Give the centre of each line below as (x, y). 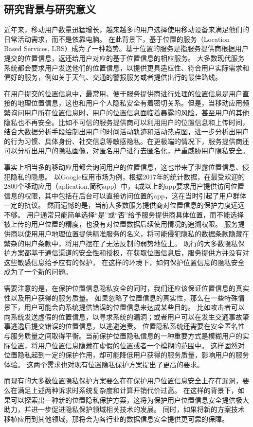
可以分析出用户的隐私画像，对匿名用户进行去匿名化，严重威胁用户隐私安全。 (126, 151)
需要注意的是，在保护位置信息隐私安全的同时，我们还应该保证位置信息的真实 (126, 288)
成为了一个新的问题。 (38, 272)
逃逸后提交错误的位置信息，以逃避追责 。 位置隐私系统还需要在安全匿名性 (127, 326)
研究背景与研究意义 (50, 9)
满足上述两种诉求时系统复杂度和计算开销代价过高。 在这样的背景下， (127, 390)
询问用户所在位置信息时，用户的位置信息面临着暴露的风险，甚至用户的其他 (130, 112)
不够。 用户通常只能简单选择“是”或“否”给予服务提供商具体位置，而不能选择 (124, 214)
